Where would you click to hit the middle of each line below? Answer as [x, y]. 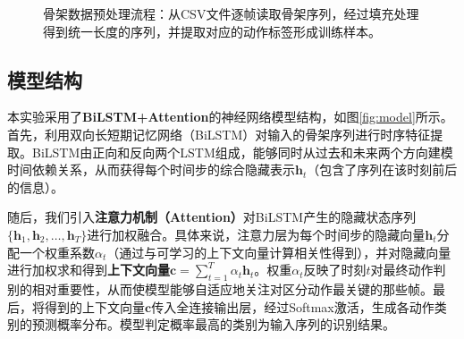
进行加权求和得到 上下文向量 [89, 270]
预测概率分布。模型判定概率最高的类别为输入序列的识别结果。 [213, 324]
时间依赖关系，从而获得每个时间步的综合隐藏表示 [151, 169]
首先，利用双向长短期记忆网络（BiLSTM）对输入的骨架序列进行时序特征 [219, 134]
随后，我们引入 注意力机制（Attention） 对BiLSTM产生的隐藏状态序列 [212, 217]
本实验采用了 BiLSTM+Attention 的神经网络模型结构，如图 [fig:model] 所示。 [230, 117]
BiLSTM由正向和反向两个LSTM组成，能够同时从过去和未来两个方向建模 [242, 152]
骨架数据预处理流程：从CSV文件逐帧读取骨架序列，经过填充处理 [231, 13]
